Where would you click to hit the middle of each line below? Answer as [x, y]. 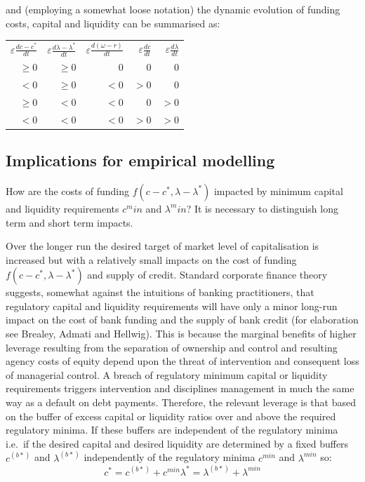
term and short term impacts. [69, 222]
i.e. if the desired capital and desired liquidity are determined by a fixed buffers [177, 443]
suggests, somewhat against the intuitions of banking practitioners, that [160, 292]
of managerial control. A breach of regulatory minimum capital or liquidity [167, 374]
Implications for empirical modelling [140, 160]
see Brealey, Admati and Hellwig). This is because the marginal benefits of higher [181, 334]
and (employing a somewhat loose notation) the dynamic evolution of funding [173, 9]
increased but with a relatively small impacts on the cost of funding [151, 259]
